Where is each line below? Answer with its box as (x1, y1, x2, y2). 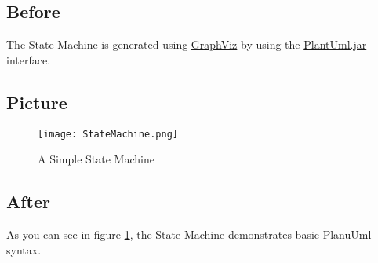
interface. (6, 51, 51, 68)
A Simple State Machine (38, 151, 154, 167)
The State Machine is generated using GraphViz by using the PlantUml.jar (6, 36, 367, 53)
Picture (6, 89, 67, 114)
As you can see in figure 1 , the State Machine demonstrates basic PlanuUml (6, 226, 372, 243)
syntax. (6, 241, 42, 258)
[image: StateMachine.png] (38, 128, 178, 140)
